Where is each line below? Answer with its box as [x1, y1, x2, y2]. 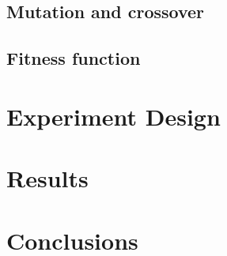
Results [6, 162, 89, 194]
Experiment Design [6, 100, 221, 132]
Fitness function [6, 46, 141, 70]
